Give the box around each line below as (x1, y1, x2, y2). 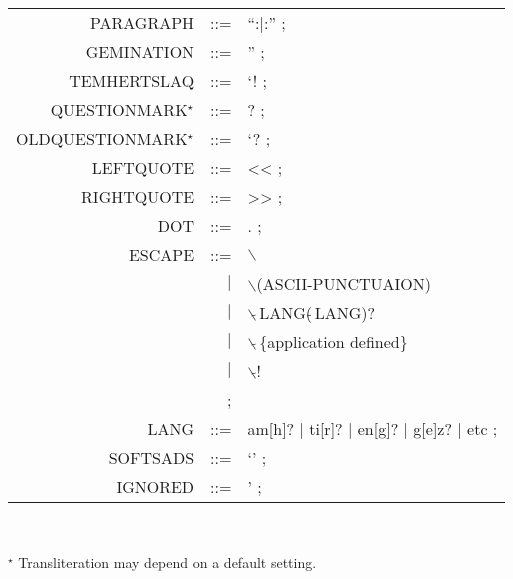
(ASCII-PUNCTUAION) (256, 272, 431, 295)
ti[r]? (309, 417, 343, 440)
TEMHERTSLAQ (69, 69, 195, 92)
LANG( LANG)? (259, 301, 376, 324)
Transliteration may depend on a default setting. (18, 551, 317, 572)
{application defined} (259, 330, 408, 353)
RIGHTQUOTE (81, 185, 195, 208)
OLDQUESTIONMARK (16, 127, 188, 150)
